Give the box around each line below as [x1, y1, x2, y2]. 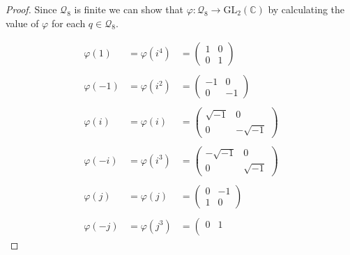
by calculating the [268, 2, 345, 16]
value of [6, 15, 39, 30]
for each [51, 15, 86, 30]
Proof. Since [6, 2, 57, 16]
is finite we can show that [74, 2, 183, 16]
